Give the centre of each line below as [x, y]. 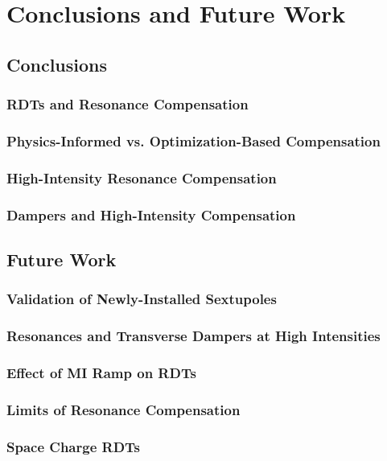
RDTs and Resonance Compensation [128, 104]
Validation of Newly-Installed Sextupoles [142, 299]
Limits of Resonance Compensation [124, 409]
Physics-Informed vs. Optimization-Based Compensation [193, 140]
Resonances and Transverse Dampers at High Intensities [193, 336]
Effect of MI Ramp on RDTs [101, 372]
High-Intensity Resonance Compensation [142, 177]
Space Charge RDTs [74, 446]
